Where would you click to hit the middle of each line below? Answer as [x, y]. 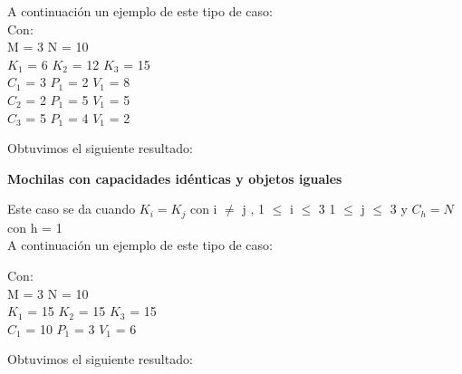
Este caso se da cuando [72, 209]
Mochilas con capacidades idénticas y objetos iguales [175, 178]
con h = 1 [35, 227]
